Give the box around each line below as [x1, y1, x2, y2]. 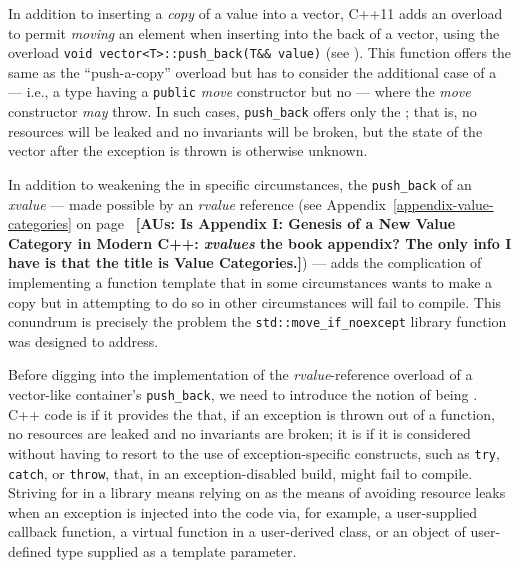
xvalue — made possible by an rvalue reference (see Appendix [8, 193, 386, 214]
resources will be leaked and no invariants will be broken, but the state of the [8, 120, 483, 141]
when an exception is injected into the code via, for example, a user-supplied [8, 501, 477, 522]
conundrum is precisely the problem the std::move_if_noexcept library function [8, 311, 507, 332]
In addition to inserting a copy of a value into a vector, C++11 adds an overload [8, 3, 503, 23]
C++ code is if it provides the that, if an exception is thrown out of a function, [8, 403, 495, 424]
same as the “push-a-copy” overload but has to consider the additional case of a [8, 61, 497, 82]
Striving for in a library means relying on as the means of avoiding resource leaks [8, 482, 506, 503]
